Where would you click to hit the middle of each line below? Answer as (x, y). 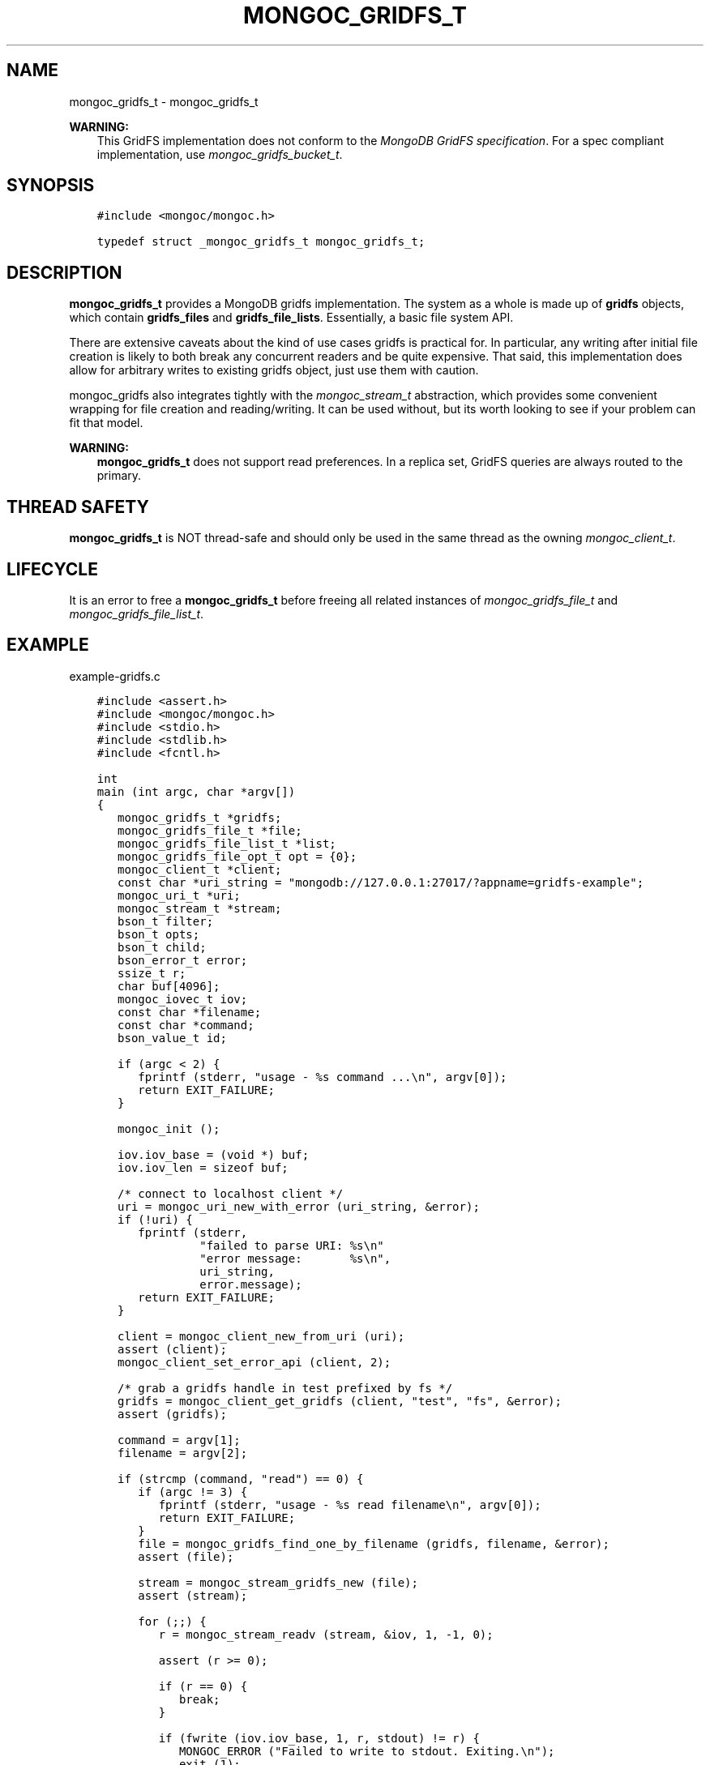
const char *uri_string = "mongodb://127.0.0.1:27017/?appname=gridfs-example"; (381, 882)
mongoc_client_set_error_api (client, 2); (254, 1362)
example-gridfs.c (115, 676)
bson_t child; (162, 947)
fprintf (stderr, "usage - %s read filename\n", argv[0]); (350, 1504)
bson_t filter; (166, 921)
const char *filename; (190, 1012)
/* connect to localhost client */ (231, 1193)
